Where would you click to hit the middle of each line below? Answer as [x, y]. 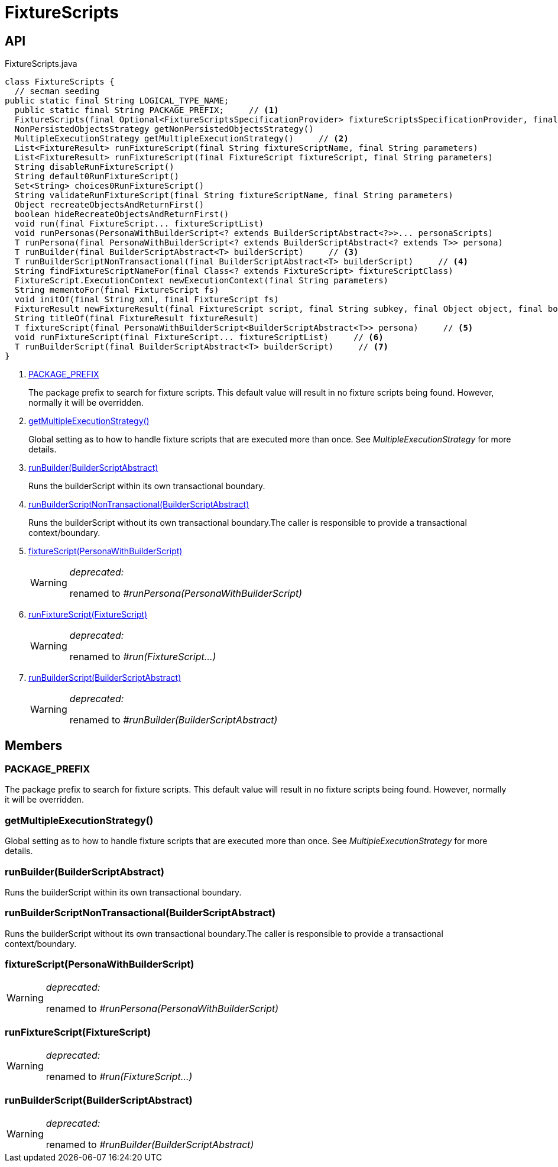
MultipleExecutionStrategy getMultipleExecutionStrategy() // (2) [181, 139]
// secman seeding [57, 91]
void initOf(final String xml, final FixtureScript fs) [147, 300]
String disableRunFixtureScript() [94, 167]
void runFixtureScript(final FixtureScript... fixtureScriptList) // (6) [199, 337]
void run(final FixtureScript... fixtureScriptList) [139, 224]
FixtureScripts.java [41, 64]
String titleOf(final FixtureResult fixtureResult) [137, 319]
